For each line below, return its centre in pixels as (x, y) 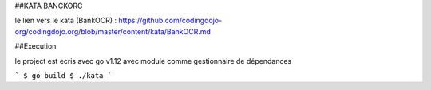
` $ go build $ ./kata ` (63, 75)
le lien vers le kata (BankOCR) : (66, 21)
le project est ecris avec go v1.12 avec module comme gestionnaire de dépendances (153, 61)
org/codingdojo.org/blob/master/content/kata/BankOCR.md (113, 31)
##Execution (36, 46)
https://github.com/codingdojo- (170, 21)
